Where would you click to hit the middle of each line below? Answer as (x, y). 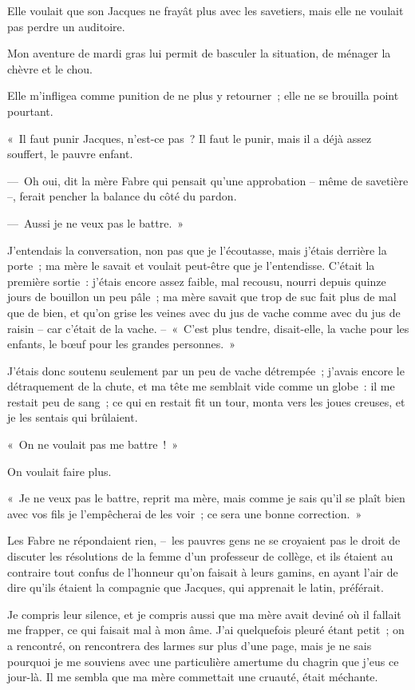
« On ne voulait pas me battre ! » (93, 444)
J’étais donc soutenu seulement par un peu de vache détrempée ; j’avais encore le (206, 370)
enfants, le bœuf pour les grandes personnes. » (121, 344)
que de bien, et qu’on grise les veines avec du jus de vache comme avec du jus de (204, 312)
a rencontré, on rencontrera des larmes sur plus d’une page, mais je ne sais (190, 645)
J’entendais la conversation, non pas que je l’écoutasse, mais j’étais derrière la (197, 250)
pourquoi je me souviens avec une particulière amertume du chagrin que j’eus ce (203, 661)
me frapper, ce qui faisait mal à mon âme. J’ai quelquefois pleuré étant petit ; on (206, 630)
